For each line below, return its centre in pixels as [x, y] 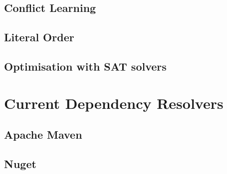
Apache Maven [43, 134]
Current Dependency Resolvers [114, 103]
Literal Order [39, 37]
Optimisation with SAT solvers [85, 66]
